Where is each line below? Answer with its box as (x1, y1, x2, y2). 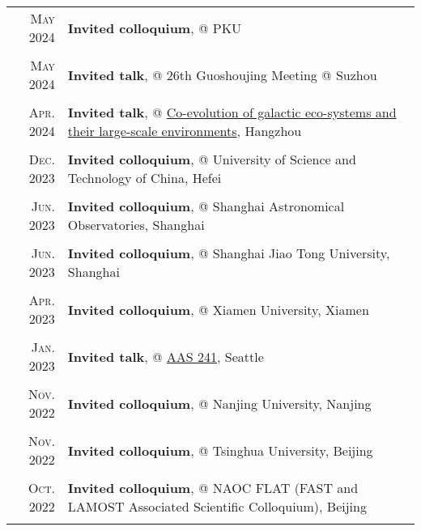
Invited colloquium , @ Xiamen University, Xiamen (67, 299, 369, 319)
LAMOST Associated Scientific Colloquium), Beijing (67, 497, 367, 516)
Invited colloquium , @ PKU (67, 18, 242, 37)
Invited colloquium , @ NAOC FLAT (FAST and (67, 478, 359, 497)
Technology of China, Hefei (67, 168, 222, 187)
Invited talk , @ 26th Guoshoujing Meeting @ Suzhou (67, 65, 377, 84)
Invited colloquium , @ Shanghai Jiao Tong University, (67, 244, 390, 262)
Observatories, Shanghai (67, 215, 205, 234)
